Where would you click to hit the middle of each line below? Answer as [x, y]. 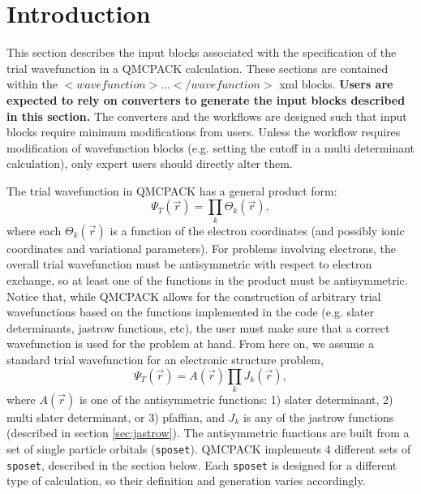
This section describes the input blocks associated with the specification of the [202, 52]
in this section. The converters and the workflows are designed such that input [207, 116]
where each [34, 230]
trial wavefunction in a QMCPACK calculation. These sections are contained [198, 68]
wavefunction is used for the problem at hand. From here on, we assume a [190, 344]
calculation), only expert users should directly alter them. [150, 163]
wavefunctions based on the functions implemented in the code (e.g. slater [190, 312]
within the [32, 84]
